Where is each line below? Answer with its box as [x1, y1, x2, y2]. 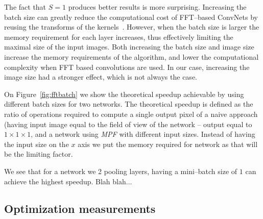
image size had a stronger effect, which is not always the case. [4, 71, 197, 82]
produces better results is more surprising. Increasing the [68, 2, 247, 12]
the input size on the [4, 138, 69, 149]
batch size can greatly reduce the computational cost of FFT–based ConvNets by [4, 11, 258, 22]
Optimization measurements [4, 201, 156, 216]
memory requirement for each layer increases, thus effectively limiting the [4, 31, 233, 42]
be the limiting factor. [4, 149, 73, 159]
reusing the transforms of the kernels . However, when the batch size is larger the [4, 21, 259, 32]
